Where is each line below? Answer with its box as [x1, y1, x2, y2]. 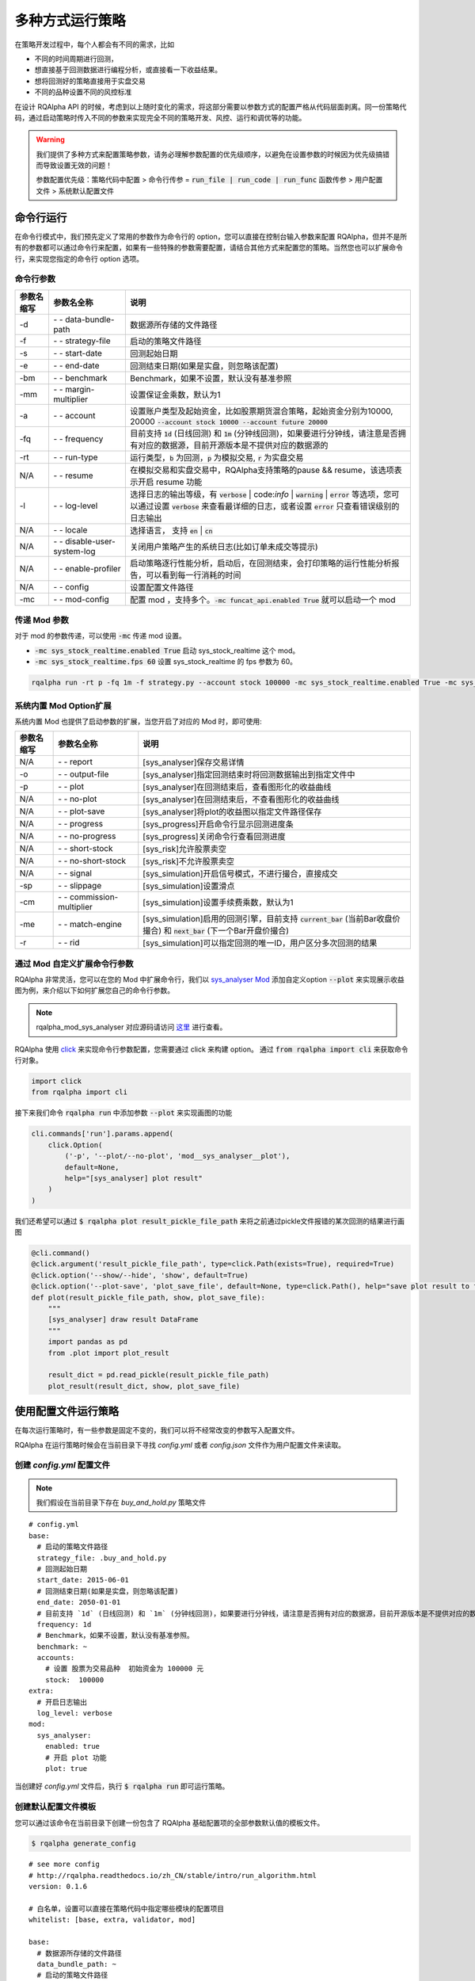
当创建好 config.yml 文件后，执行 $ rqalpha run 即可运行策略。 [14, 1781, 230, 1791]
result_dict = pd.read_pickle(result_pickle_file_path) [47, 1371, 270, 1380]
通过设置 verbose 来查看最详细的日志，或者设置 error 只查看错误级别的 [138, 500, 400, 511]
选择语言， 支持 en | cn [130, 525, 213, 536]
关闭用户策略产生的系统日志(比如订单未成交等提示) [130, 541, 318, 552]
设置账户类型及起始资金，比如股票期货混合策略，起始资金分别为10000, [130, 405, 393, 416]
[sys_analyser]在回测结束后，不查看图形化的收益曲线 [142, 794, 340, 805]
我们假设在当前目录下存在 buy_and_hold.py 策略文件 [36, 1498, 207, 1507]
